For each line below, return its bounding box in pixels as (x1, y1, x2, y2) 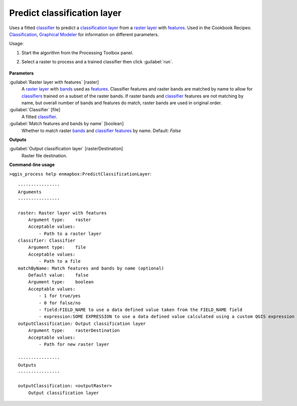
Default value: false (28, 272, 89, 278)
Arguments (18, 189, 42, 195)
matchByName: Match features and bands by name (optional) (18, 265, 164, 271)
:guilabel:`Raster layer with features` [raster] (9, 79, 99, 85)
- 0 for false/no (39, 300, 81, 306)
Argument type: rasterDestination (28, 328, 120, 333)
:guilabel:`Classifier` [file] (9, 107, 60, 113)
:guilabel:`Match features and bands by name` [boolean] (9, 121, 124, 127)
